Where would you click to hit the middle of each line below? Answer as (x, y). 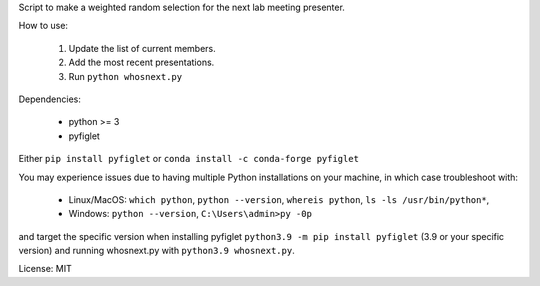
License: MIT (45, 269)
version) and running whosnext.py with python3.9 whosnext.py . (156, 251)
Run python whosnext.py (125, 76)
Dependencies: (50, 99)
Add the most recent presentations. (141, 62)
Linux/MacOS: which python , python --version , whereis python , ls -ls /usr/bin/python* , (279, 199)
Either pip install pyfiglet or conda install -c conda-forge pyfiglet (189, 159)
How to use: (43, 26)
